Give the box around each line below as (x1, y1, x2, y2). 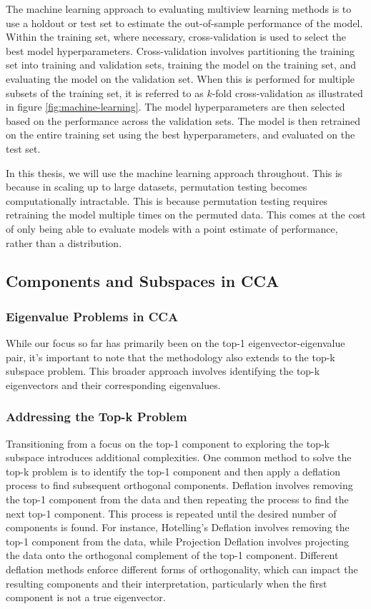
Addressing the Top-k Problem (6, 408, 187, 426)
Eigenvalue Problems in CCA (6, 307, 179, 325)
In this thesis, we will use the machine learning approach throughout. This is (6, 165, 342, 180)
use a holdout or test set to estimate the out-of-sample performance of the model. (6, 15, 363, 30)
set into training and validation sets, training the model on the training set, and (6, 57, 357, 72)
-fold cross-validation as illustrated (212, 85, 363, 100)
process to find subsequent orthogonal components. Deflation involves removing (6, 478, 353, 493)
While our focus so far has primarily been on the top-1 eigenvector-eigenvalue (6, 336, 345, 351)
